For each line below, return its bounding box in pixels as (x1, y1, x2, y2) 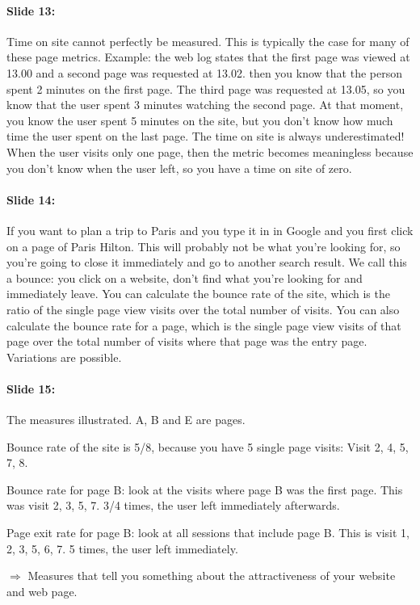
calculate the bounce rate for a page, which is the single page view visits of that (6, 317, 401, 334)
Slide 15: (6, 380, 56, 397)
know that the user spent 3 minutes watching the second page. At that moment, (6, 96, 404, 113)
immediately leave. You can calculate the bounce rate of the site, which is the (6, 285, 390, 302)
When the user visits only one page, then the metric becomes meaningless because (6, 143, 414, 160)
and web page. (6, 582, 78, 599)
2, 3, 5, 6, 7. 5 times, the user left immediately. (6, 540, 238, 557)
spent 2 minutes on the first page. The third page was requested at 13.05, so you (6, 80, 405, 97)
